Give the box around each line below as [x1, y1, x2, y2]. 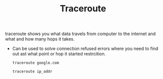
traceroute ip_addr [12, 69, 53, 74]
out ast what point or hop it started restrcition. [12, 51, 106, 57]
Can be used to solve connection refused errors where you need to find [12, 45, 159, 52]
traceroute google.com [12, 60, 59, 66]
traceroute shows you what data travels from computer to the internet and [5, 31, 156, 37]
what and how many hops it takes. [5, 36, 75, 42]
